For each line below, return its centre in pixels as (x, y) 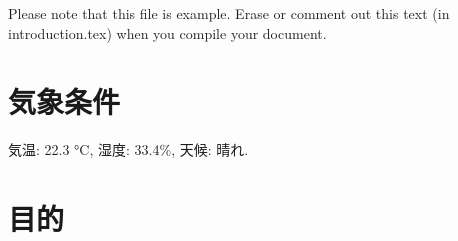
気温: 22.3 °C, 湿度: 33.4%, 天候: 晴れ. (128, 149)
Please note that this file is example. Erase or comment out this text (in (229, 13)
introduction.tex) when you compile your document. (167, 32)
